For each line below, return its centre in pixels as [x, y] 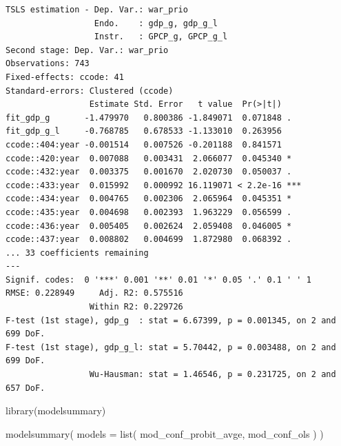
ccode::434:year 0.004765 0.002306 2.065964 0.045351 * [149, 199]
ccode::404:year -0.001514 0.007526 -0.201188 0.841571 [144, 144]
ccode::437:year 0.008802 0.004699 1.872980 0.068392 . [149, 240]
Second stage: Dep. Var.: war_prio [87, 50]
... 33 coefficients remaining [77, 253]
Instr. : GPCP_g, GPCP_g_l [161, 37]
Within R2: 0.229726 [136, 307]
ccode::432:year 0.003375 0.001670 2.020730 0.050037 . [149, 172]
